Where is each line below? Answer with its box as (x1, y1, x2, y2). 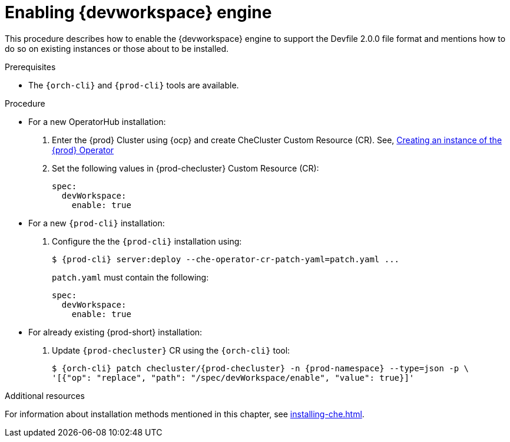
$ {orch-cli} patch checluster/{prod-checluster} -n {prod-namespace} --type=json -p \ (52, 363, 469, 373)
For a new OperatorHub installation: (28, 116, 166, 127)
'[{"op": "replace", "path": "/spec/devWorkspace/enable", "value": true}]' (52, 372, 415, 382)
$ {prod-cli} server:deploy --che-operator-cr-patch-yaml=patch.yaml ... (52, 254, 400, 264)
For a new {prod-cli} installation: (28, 217, 165, 228)
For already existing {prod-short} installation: (28, 326, 203, 337)
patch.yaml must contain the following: (52, 272, 209, 282)
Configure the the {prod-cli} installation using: (52, 236, 242, 246)
